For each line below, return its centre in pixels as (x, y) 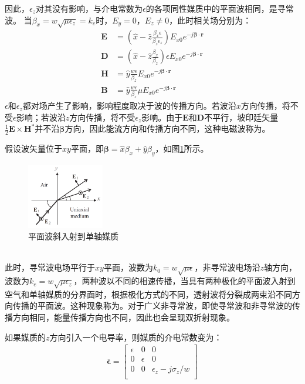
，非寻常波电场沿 (227, 267)
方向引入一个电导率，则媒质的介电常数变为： (136, 337)
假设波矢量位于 (33, 148)
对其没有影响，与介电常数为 (89, 8)
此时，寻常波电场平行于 (50, 267)
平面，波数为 (128, 267)
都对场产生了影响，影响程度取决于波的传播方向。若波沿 (129, 106)
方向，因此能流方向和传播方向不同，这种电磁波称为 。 (167, 128)
